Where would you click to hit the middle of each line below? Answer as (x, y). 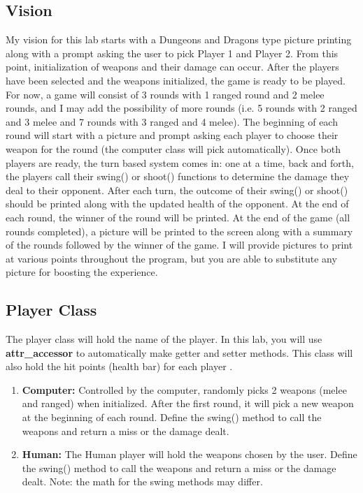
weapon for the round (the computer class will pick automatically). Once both (173, 148)
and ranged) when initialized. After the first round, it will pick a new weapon (188, 403)
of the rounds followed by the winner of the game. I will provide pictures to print (179, 245)
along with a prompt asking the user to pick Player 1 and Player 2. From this (172, 53)
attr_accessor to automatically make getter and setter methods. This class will (179, 352)
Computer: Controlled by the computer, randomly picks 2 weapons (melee (184, 389)
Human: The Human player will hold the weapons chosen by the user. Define (190, 454)
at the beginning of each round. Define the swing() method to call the (172, 417)
